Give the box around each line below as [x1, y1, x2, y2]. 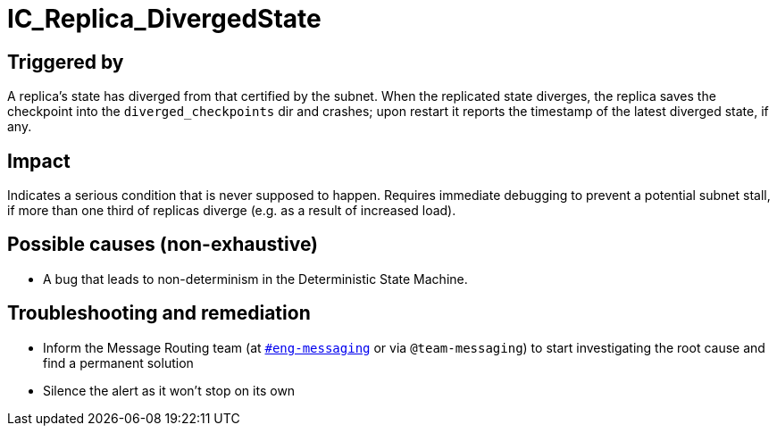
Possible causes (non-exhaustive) [7, 233, 319, 256]
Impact [7, 149, 71, 172]
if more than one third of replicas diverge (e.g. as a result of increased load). [7, 203, 456, 219]
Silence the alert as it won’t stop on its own [43, 382, 296, 398]
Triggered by [7, 50, 124, 73]
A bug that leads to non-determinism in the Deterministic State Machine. [43, 271, 468, 287]
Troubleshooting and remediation [7, 302, 311, 325]
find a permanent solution [43, 354, 194, 371]
